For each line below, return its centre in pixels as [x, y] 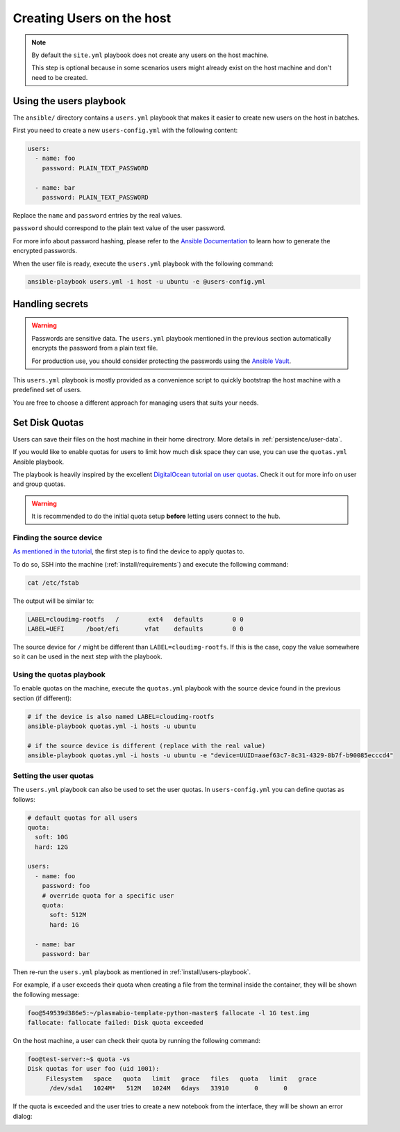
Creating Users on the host [92, 18]
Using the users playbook [69, 101]
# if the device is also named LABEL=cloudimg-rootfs [121, 717]
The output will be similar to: [53, 601]
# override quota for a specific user [108, 896]
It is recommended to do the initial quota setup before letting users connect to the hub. [156, 516]
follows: [24, 799]
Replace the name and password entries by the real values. [98, 215]
